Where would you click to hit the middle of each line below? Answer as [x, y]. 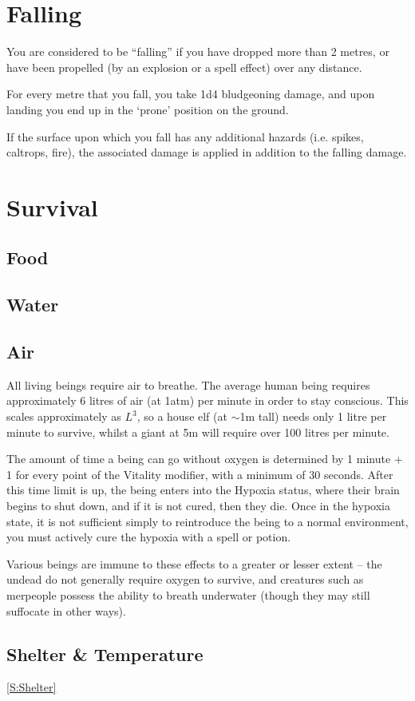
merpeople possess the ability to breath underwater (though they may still [188, 594]
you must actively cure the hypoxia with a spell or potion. [149, 537]
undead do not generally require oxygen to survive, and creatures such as [185, 579]
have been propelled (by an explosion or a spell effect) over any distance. [184, 67]
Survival [52, 206]
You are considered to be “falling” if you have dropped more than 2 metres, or [198, 51]
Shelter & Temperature [105, 653]
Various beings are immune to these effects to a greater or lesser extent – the [194, 563]
